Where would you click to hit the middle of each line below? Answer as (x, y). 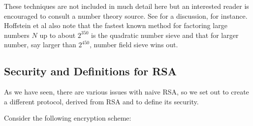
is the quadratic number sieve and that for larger (165, 35)
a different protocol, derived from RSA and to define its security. (101, 101)
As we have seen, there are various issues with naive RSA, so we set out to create (126, 92)
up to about (58, 35)
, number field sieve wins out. (134, 45)
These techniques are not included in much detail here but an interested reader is (126, 6)
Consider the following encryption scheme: (68, 118)
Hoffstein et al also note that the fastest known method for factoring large (116, 25)
